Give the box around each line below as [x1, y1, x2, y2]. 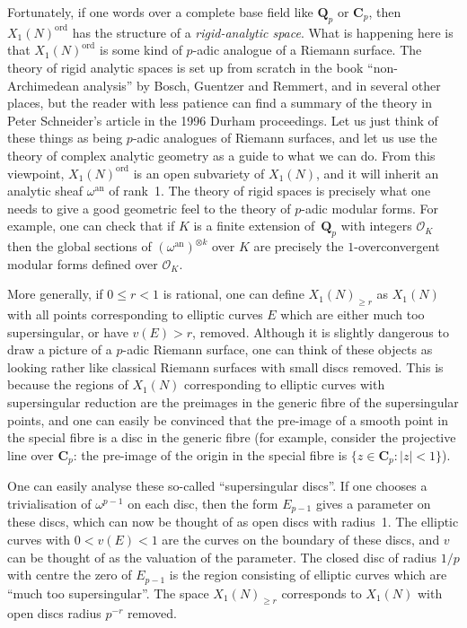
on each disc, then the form [128, 493, 278, 512]
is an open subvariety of [133, 163, 265, 182]
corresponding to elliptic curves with [184, 375, 385, 394]
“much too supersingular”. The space [7, 583, 209, 602]
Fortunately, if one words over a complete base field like [7, 3, 313, 21]
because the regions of [7, 375, 128, 394]
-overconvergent [354, 237, 440, 256]
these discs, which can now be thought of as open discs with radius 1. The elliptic [7, 512, 459, 531]
